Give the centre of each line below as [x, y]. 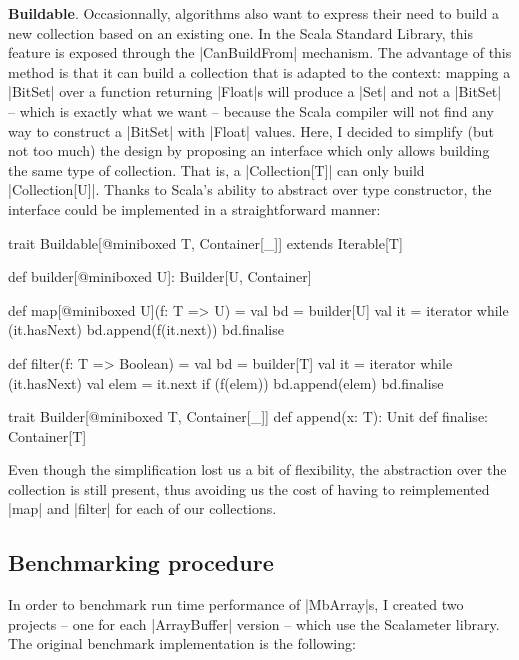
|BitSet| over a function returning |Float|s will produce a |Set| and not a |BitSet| [255, 91]
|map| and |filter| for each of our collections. [142, 508]
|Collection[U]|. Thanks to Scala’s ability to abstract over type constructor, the [250, 189]
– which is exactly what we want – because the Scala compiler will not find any [251, 110]
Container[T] [47, 435]
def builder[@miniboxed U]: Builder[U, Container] [160, 276]
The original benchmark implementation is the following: [182, 643]
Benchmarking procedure [141, 562]
